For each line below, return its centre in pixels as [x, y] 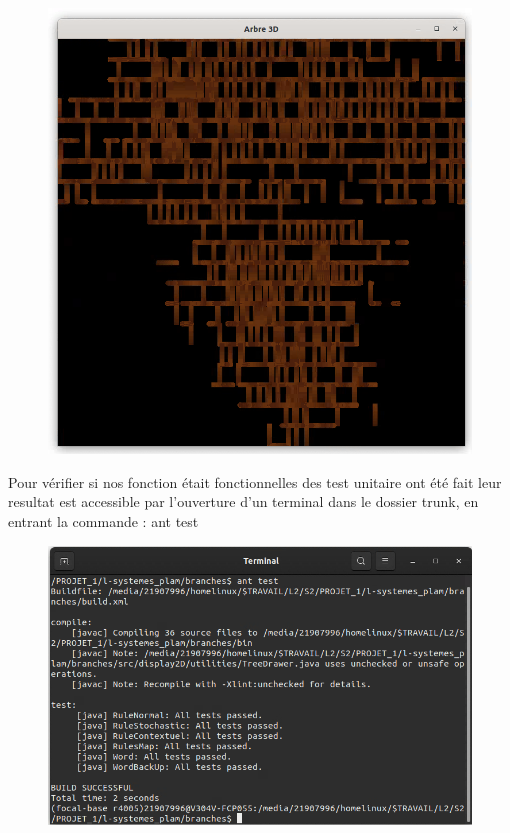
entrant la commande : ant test [103, 521]
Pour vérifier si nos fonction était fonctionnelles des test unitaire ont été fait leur [255, 481]
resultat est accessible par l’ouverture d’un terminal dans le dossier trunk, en [243, 501]
